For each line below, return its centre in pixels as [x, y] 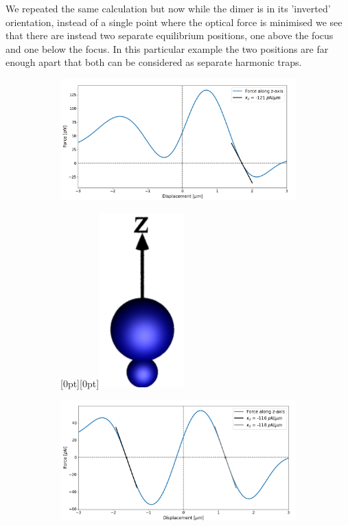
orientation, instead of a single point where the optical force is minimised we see [174, 22]
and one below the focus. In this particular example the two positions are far [167, 48]
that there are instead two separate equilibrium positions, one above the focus [170, 35]
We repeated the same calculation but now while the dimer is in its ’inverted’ [168, 8]
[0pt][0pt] [80, 383]
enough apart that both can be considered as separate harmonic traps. [154, 62]
